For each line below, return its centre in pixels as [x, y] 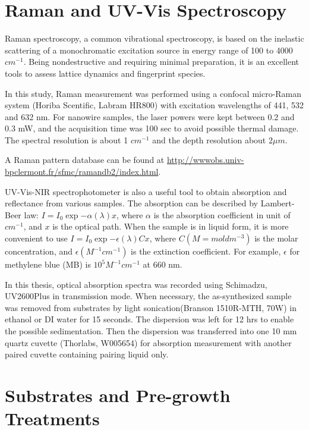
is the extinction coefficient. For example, [206, 251]
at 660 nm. [163, 264]
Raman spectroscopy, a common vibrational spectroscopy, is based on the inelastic [154, 38]
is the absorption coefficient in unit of [222, 214]
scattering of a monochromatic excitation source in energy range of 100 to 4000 [149, 50]
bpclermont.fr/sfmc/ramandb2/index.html [82, 172]
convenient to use [36, 238]
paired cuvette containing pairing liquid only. [87, 354]
